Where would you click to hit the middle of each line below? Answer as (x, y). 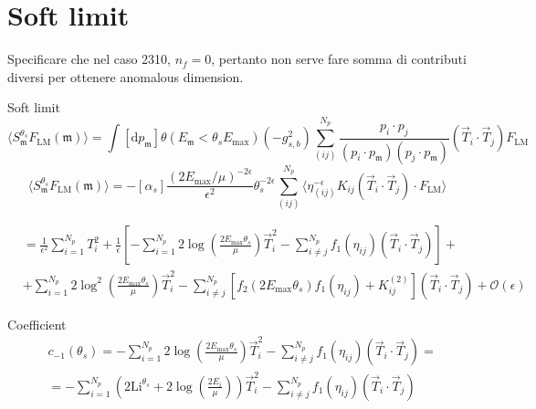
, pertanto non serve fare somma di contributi (339, 59)
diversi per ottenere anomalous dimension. (126, 76)
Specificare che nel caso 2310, (89, 59)
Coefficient (37, 324)
